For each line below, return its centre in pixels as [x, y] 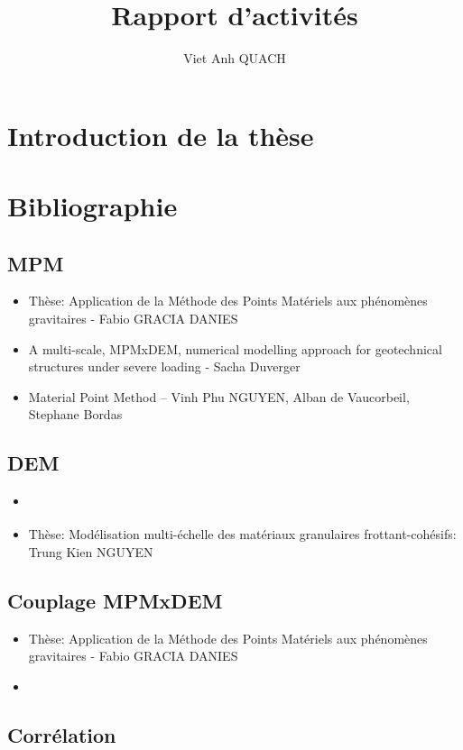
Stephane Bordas [75, 414]
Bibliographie [93, 206]
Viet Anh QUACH [235, 58]
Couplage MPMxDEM [115, 600]
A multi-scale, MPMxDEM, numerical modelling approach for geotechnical [235, 348]
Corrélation [62, 734]
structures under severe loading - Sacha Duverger [164, 366]
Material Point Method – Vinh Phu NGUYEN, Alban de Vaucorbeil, [219, 396]
